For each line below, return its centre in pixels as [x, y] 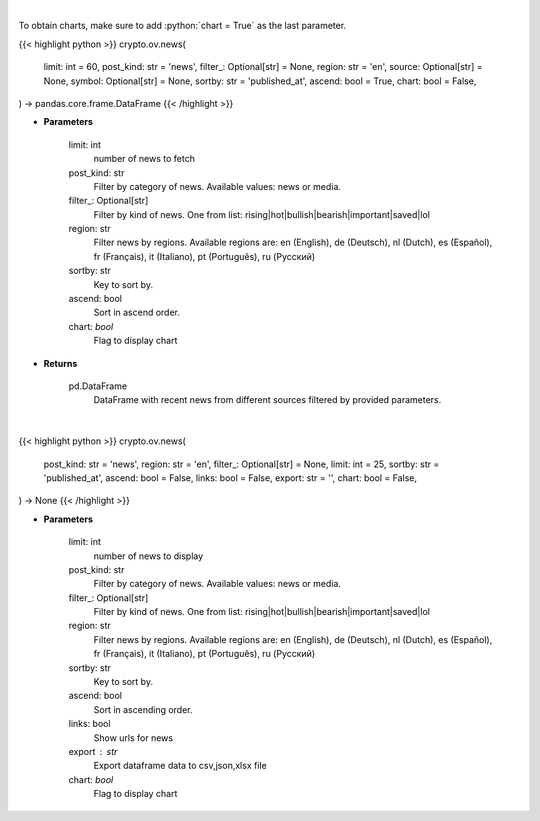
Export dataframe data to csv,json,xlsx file [180, 766]
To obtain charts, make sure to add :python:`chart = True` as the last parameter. [182, 26]
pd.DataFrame [98, 386]
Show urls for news [133, 737]
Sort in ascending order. [143, 709]
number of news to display [148, 556]
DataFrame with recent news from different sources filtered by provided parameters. [267, 400]
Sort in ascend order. [136, 312]
